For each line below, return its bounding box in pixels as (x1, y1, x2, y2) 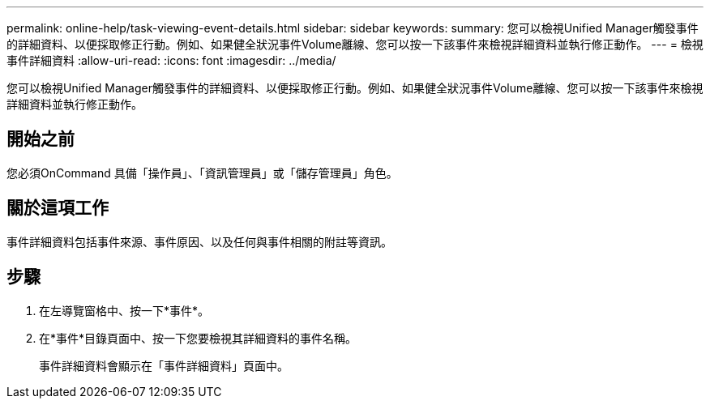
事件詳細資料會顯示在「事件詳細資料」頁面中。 (39, 358, 289, 373)
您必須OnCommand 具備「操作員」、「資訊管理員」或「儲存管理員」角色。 (6, 165, 398, 180)
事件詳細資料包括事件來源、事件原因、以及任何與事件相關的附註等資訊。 (6, 234, 392, 249)
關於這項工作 (6, 198, 109, 219)
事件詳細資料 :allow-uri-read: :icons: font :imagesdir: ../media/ (6, 53, 336, 67)
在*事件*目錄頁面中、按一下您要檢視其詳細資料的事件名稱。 (39, 330, 357, 345)
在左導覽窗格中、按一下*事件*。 (39, 303, 210, 318)
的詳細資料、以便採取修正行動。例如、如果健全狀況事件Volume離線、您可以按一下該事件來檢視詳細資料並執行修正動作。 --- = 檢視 (6, 37, 704, 51)
